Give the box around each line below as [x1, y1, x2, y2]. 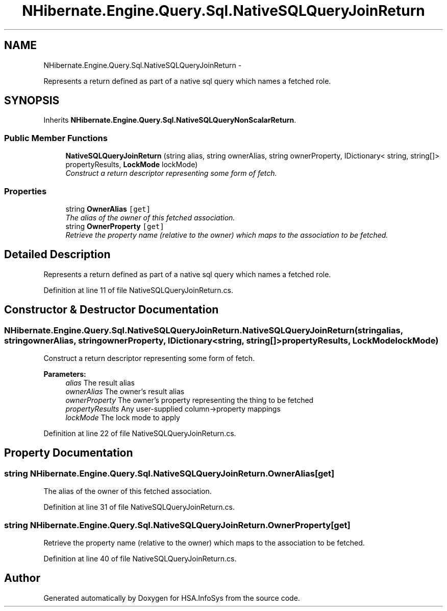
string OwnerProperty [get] [65, 221, 164, 231]
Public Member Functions [4, 132, 108, 143]
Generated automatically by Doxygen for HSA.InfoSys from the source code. [43, 593, 300, 602]
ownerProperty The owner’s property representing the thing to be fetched [65, 396, 314, 404]
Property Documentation [4, 446, 133, 460]
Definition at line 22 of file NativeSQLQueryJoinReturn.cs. [43, 429, 236, 438]
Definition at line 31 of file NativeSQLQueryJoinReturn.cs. [43, 503, 235, 512]
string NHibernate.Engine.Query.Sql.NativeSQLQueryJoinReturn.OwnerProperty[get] [4, 519, 351, 530]
